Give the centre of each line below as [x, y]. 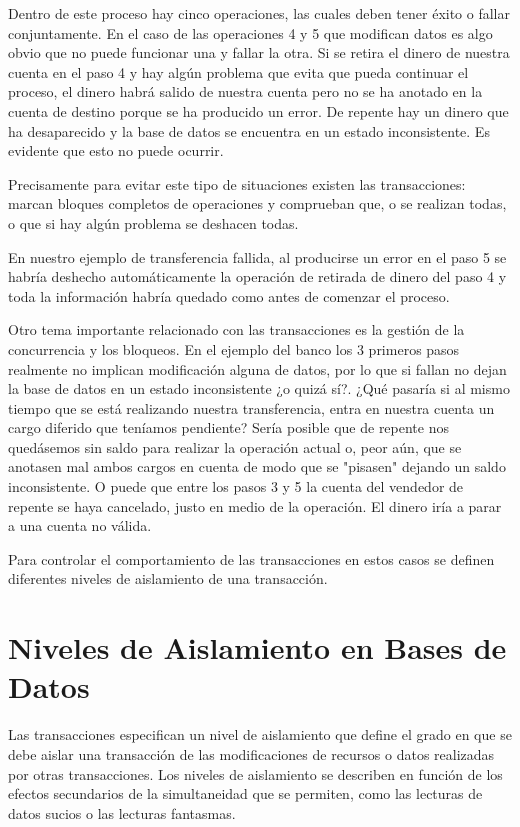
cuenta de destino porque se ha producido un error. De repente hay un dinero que [258, 110]
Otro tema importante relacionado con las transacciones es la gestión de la [236, 329]
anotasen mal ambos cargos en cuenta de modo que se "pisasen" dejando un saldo [257, 466]
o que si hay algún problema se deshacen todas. [153, 222]
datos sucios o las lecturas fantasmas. [122, 812]
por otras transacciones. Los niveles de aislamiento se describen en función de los [255, 773]
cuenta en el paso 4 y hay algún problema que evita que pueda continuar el [238, 71]
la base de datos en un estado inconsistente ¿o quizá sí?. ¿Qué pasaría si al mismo [259, 388]
